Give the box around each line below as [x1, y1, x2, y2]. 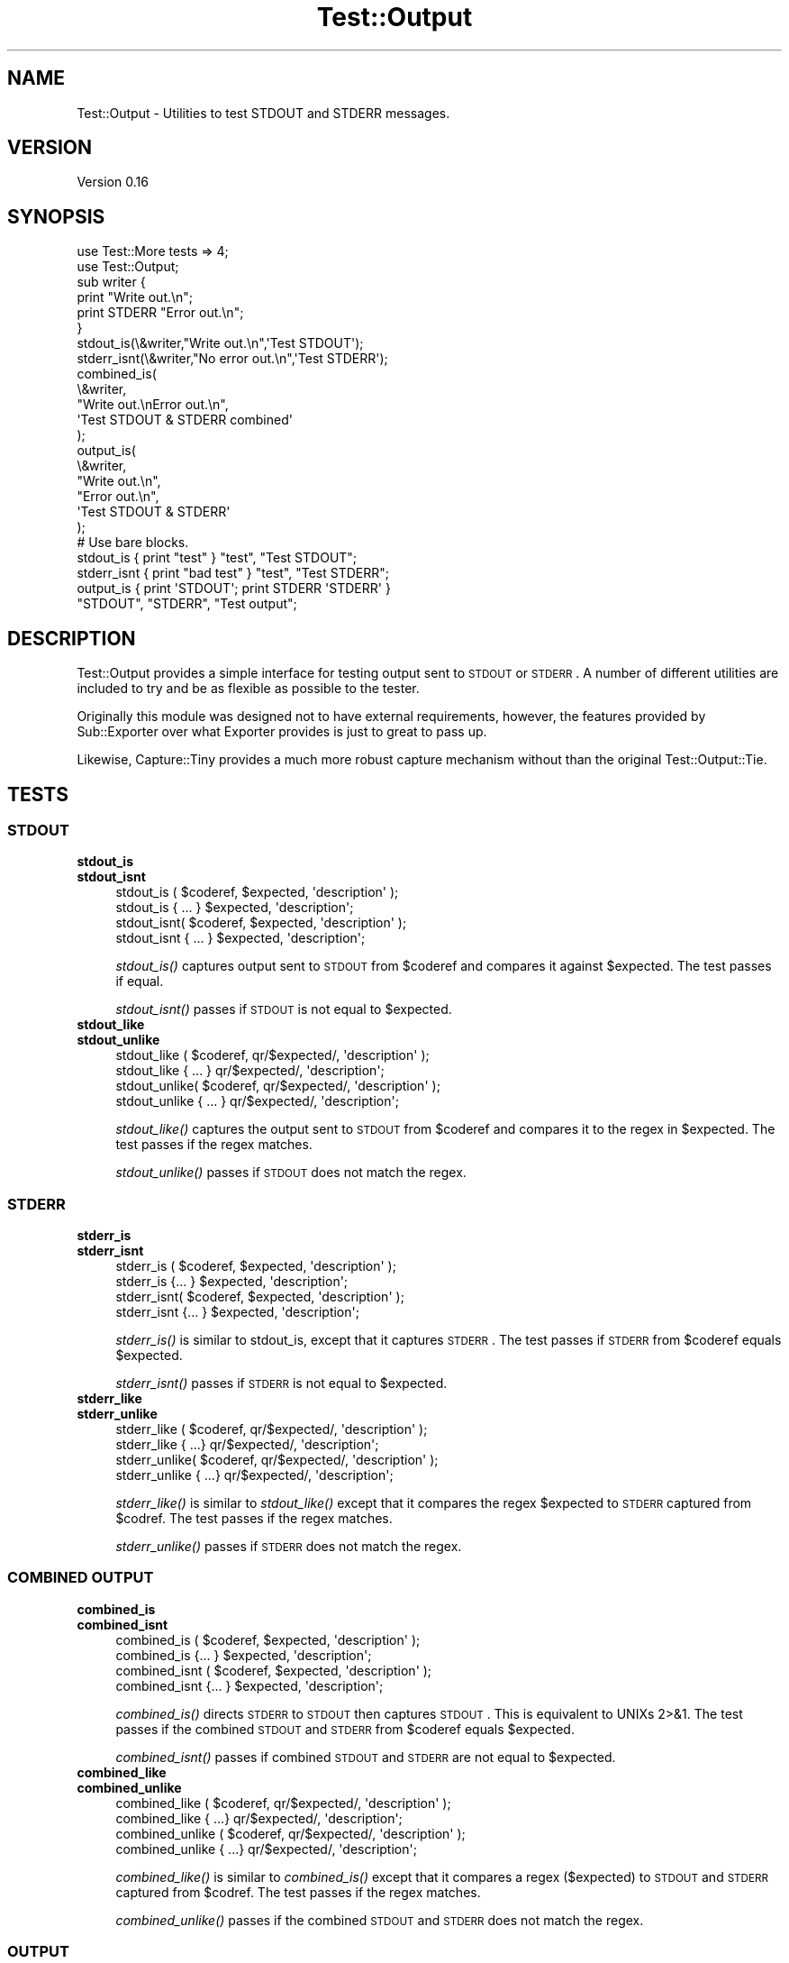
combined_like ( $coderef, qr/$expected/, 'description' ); [115, 1794, 451, 1811]
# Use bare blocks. [77, 534, 189, 551]
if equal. [115, 973, 164, 990]
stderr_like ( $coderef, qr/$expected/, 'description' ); [115, 1421, 428, 1438]
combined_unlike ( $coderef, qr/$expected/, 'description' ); [115, 1825, 466, 1841]
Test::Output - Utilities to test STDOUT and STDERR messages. [77, 105, 450, 121]
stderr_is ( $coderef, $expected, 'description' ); [115, 1258, 396, 1274]
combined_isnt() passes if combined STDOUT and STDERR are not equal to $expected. [115, 1748, 616, 1765]
